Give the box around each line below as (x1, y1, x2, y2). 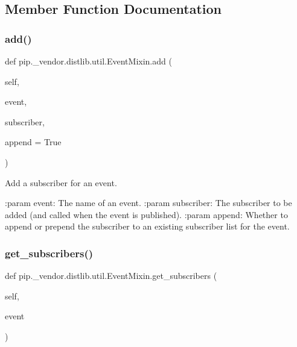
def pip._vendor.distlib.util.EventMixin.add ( (5, 55, 172, 67)
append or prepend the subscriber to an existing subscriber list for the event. (5, 220, 290, 233)
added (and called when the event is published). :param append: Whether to (5, 208, 288, 220)
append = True (5, 136, 62, 148)
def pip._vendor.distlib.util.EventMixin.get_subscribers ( (5, 269, 217, 282)
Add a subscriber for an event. (5, 176, 117, 189)
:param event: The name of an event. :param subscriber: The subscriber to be (5, 196, 292, 209)
